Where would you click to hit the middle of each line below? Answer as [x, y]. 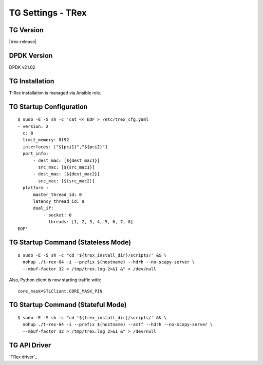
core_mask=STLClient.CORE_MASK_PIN [60, 291]
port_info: [36, 154]
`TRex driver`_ [23, 357]
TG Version [26, 30]
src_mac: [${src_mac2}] [66, 181]
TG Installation [32, 81]
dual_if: [43, 208]
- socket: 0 [57, 215]
